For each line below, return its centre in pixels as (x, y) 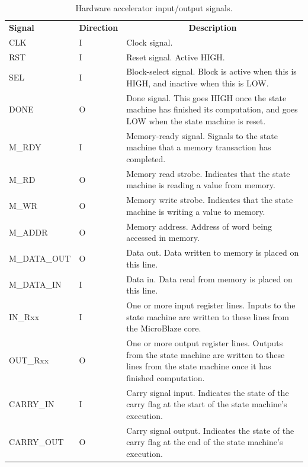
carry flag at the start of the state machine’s (207, 404)
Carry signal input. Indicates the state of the (208, 392)
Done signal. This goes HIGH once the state (206, 97)
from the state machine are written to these (206, 354)
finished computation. (166, 377)
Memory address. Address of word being (199, 226)
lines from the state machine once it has (199, 366)
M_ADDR (28, 232)
